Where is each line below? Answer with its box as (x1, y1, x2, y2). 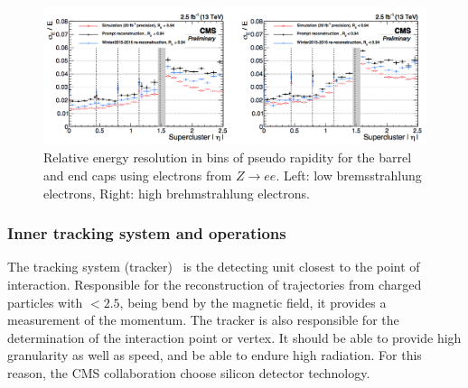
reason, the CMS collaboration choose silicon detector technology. (7, 363, 370, 382)
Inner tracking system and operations (7, 222, 286, 245)
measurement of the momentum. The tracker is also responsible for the (7, 310, 399, 329)
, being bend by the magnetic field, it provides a (119, 292, 387, 311)
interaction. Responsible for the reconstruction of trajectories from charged (7, 274, 422, 293)
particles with (7, 292, 83, 311)
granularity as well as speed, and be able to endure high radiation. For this (7, 346, 422, 365)
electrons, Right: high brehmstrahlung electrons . (43, 183, 311, 202)
